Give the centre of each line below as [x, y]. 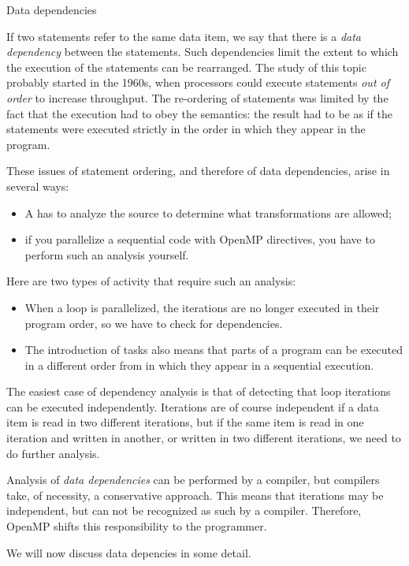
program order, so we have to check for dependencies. [154, 323]
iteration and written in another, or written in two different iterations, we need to [204, 438]
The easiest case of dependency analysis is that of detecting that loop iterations [199, 391]
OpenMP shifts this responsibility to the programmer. [137, 526]
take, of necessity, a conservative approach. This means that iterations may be [195, 495]
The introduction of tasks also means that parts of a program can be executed [214, 350]
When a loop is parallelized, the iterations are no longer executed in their [202, 307]
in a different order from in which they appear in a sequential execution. [199, 365]
